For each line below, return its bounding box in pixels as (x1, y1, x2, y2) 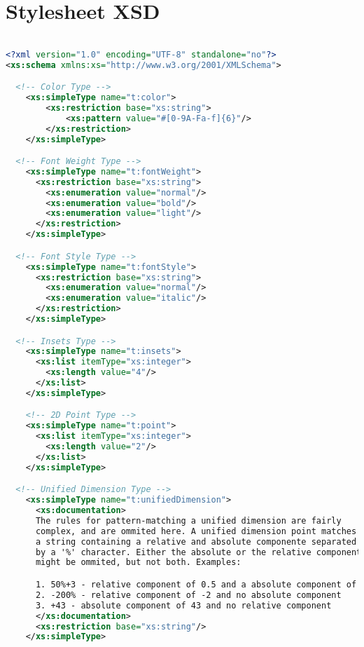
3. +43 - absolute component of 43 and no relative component (35, 600, 332, 611)
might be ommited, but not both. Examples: (35, 557, 241, 568)
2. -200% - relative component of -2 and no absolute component (35, 590, 342, 600)
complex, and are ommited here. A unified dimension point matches (35, 526, 357, 536)
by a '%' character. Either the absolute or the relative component (35, 547, 362, 557)
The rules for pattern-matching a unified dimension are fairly (35, 515, 342, 526)
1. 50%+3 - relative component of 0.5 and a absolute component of (35, 580, 357, 590)
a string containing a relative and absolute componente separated (35, 536, 357, 547)
